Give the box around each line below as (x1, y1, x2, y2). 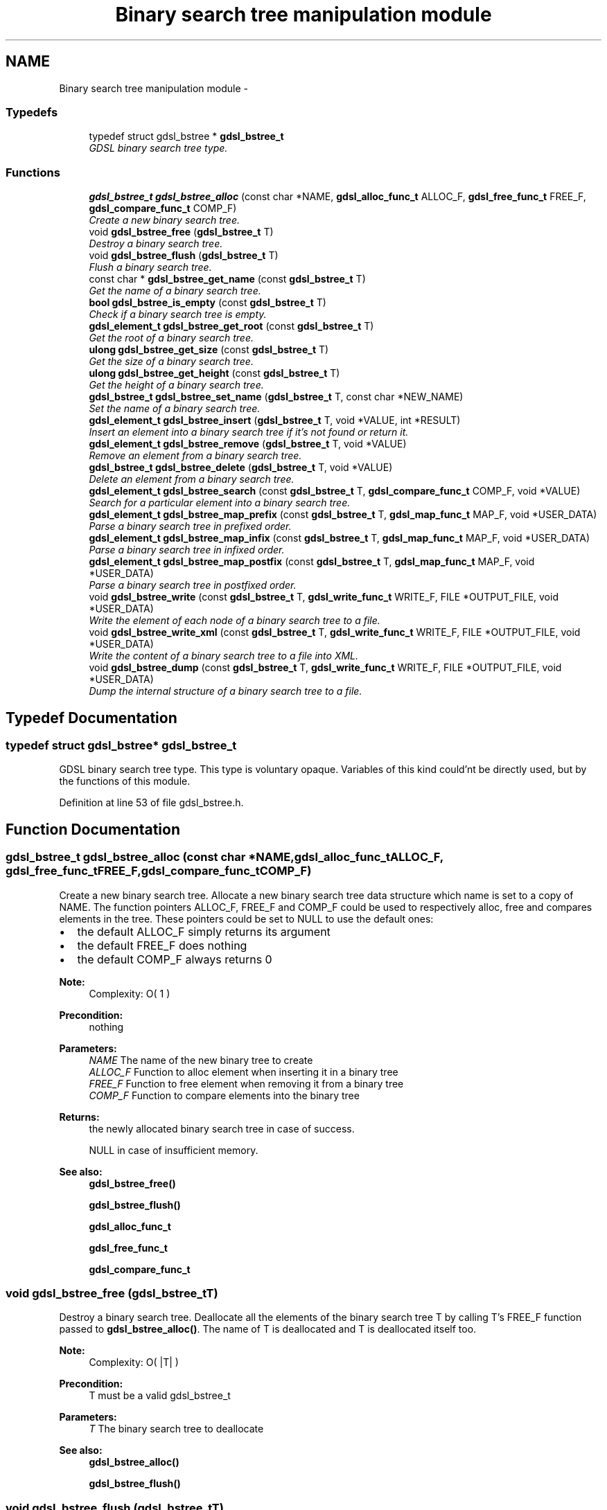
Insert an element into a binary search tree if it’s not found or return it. (89, 426, 409, 438)
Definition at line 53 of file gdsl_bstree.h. (59, 797, 244, 809)
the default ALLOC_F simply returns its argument (77, 924, 331, 939)
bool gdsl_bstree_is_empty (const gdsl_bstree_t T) (89, 296, 326, 309)
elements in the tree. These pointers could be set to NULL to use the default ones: (59, 912, 434, 925)
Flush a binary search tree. (89, 261, 212, 274)
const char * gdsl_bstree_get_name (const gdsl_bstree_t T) (89, 273, 366, 285)
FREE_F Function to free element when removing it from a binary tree (89, 1077, 404, 1090)
